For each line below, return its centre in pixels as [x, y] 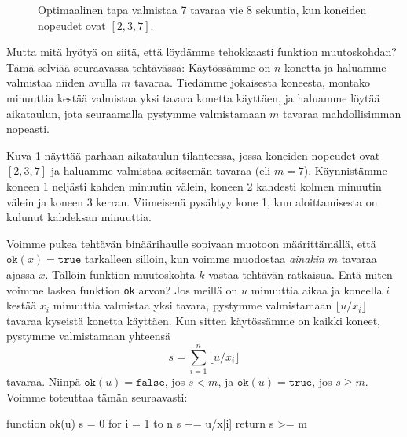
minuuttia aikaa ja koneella [317, 289]
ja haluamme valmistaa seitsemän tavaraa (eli [161, 170]
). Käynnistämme [345, 170]
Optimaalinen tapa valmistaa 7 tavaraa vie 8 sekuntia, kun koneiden [202, 9]
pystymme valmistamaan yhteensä [89, 336]
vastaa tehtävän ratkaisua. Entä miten [301, 274]
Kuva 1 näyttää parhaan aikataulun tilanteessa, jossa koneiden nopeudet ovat [193, 155]
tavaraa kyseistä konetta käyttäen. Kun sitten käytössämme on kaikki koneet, [194, 320]
